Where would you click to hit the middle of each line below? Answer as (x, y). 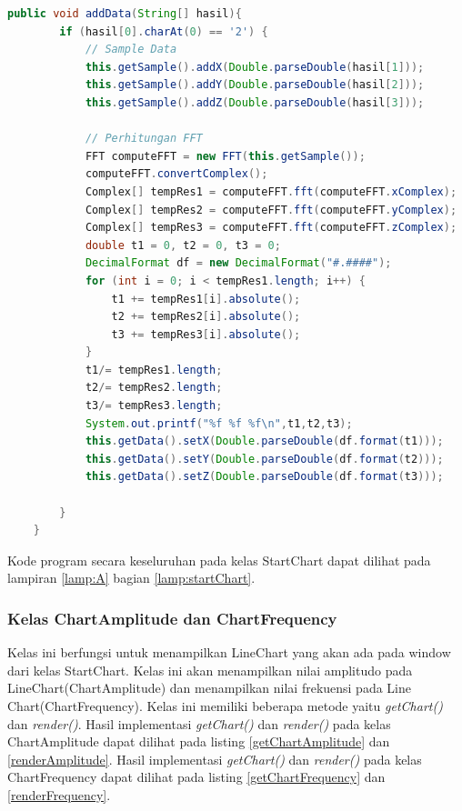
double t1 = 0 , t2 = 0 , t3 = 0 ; (183, 245)
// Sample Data (131, 50)
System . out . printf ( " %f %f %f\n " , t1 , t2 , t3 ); (219, 423)
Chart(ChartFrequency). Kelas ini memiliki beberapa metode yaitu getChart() (225, 706)
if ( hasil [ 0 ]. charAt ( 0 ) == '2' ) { (164, 31)
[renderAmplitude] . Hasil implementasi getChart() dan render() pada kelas (215, 759)
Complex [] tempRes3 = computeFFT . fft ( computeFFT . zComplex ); (271, 228)
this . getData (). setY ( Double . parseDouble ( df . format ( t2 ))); (264, 459)
